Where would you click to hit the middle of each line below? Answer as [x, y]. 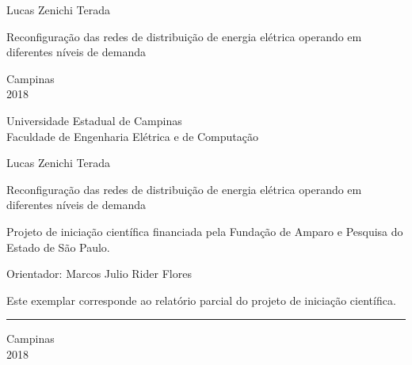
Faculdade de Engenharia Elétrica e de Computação [133, 136]
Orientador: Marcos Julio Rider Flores [99, 274]
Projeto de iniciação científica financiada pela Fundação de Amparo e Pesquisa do [205, 231]
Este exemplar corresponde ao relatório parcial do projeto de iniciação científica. [201, 300]
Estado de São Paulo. [58, 247]
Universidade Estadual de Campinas [94, 120]
